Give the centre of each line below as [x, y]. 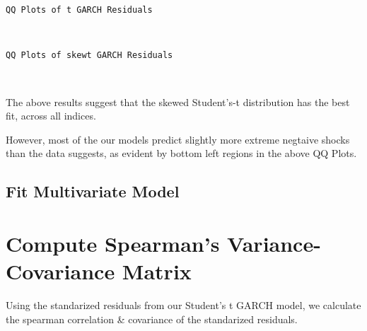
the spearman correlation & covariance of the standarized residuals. [152, 319]
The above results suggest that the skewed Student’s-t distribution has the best [178, 101]
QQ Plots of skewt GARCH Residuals [89, 56]
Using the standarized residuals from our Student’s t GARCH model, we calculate [183, 304]
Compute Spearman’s [113, 243]
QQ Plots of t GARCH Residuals [79, 10]
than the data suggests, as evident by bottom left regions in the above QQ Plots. [181, 153]
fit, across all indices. [51, 116]
